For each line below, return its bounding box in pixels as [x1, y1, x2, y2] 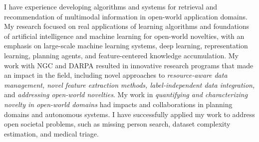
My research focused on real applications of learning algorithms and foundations [4, 21, 250, 31]
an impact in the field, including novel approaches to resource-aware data [4, 70, 228, 80]
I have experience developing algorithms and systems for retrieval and [4, 1, 218, 11]
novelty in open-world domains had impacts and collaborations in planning [4, 99, 233, 109]
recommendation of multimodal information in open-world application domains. [4, 11, 248, 21]
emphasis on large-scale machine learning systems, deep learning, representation [4, 40, 248, 51]
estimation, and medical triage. [4, 128, 99, 139]
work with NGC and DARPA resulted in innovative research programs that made [4, 60, 254, 70]
